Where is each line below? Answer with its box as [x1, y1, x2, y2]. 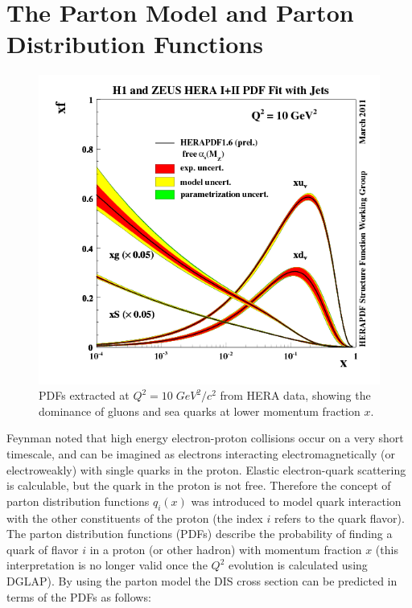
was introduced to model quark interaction [191, 492, 402, 509]
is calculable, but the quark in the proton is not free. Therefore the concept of [6, 477, 391, 494]
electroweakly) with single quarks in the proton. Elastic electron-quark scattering [6, 461, 406, 478]
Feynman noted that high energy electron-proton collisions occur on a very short [6, 429, 404, 446]
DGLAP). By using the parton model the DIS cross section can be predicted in [6, 573, 398, 589]
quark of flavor [6, 540, 79, 557]
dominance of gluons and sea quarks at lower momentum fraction [39, 402, 360, 419]
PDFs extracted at [39, 387, 130, 404]
